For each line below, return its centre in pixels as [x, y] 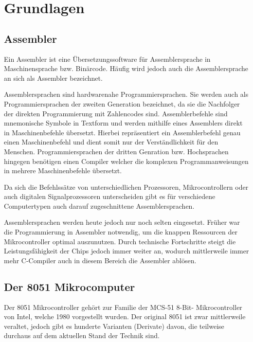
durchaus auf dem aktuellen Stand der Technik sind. [82, 335]
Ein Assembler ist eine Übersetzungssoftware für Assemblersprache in [107, 59]
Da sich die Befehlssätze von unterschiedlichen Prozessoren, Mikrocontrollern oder [126, 187]
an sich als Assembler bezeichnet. [53, 78]
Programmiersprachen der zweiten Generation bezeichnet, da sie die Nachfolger [122, 103]
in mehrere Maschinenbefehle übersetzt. [63, 171]
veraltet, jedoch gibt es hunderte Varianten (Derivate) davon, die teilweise [114, 326]
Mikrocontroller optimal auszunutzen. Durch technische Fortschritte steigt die [120, 241]
